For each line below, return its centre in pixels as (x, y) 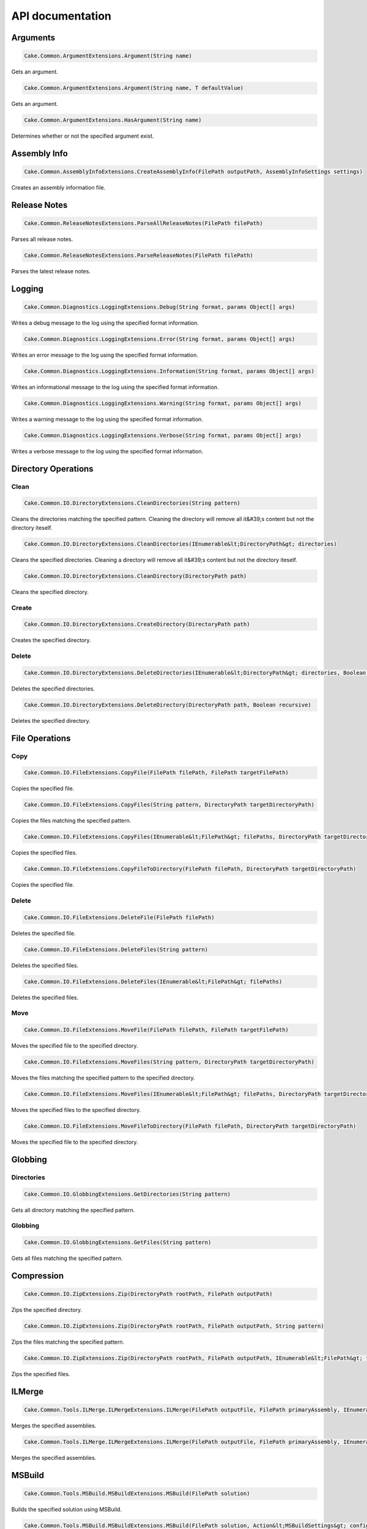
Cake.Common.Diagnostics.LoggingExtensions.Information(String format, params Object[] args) (169, 371)
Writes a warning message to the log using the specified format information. (107, 419)
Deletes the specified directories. (53, 689)
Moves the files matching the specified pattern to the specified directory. (103, 1078)
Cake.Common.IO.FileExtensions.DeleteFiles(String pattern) (116, 949)
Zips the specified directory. (47, 1310)
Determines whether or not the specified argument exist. (83, 136)
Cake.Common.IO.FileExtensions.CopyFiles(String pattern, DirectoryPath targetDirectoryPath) (169, 805)
